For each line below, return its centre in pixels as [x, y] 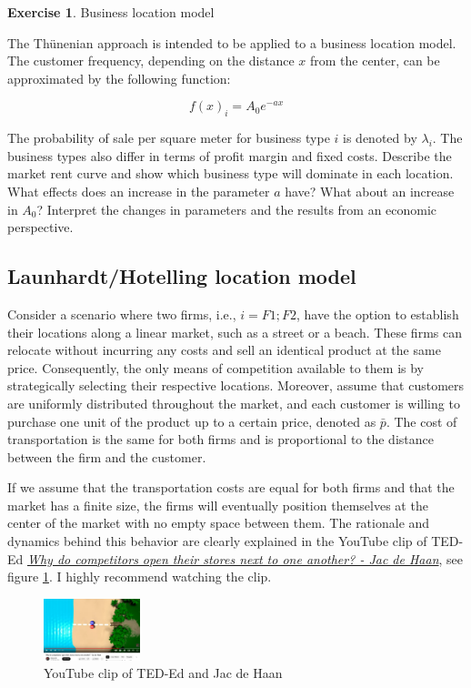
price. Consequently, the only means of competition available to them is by [215, 367]
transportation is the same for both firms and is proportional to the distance [220, 439]
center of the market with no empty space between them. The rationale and [219, 523]
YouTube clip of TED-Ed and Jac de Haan [163, 673]
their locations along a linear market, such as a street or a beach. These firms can [235, 332]
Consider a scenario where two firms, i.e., [122, 314]
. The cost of [421, 421]
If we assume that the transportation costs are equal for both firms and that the [231, 487]
